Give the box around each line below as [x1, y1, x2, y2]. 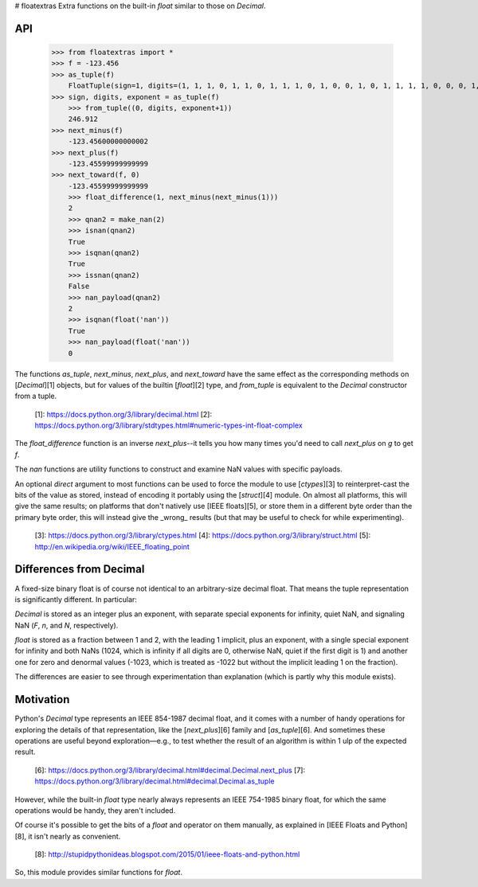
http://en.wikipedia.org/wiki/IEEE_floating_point [34, 541, 190, 551]
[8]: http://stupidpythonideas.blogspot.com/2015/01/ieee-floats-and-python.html [34, 850, 300, 859]
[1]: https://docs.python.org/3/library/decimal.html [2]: [34, 409, 213, 419]
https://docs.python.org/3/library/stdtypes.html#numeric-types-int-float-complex [34, 420, 303, 430]
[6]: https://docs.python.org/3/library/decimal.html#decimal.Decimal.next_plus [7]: [34, 765, 306, 775]
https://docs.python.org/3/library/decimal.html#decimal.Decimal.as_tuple [34, 776, 275, 786]
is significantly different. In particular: [14, 594, 137, 604]
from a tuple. [14, 391, 57, 401]
